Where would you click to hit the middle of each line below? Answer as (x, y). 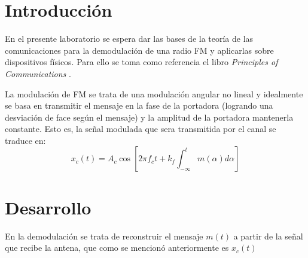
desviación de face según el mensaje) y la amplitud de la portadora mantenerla (149, 117)
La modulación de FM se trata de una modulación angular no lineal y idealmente (154, 93)
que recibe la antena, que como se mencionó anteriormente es (117, 248)
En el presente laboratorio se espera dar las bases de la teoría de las (129, 39)
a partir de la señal (268, 236)
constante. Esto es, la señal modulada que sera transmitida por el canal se (141, 129)
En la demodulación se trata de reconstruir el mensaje (104, 236)
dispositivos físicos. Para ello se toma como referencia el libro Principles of (141, 62)
